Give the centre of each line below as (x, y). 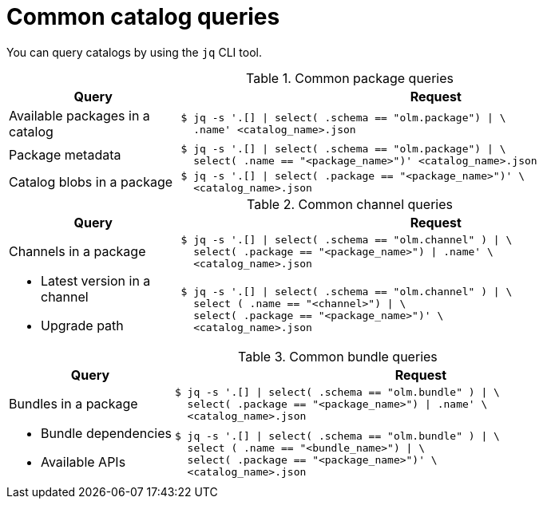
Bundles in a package (73, 404)
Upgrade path (82, 325)
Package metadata (65, 154)
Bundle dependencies (106, 433)
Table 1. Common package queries (349, 78)
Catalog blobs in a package (91, 181)
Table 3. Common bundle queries (338, 356)
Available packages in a (79, 115)
